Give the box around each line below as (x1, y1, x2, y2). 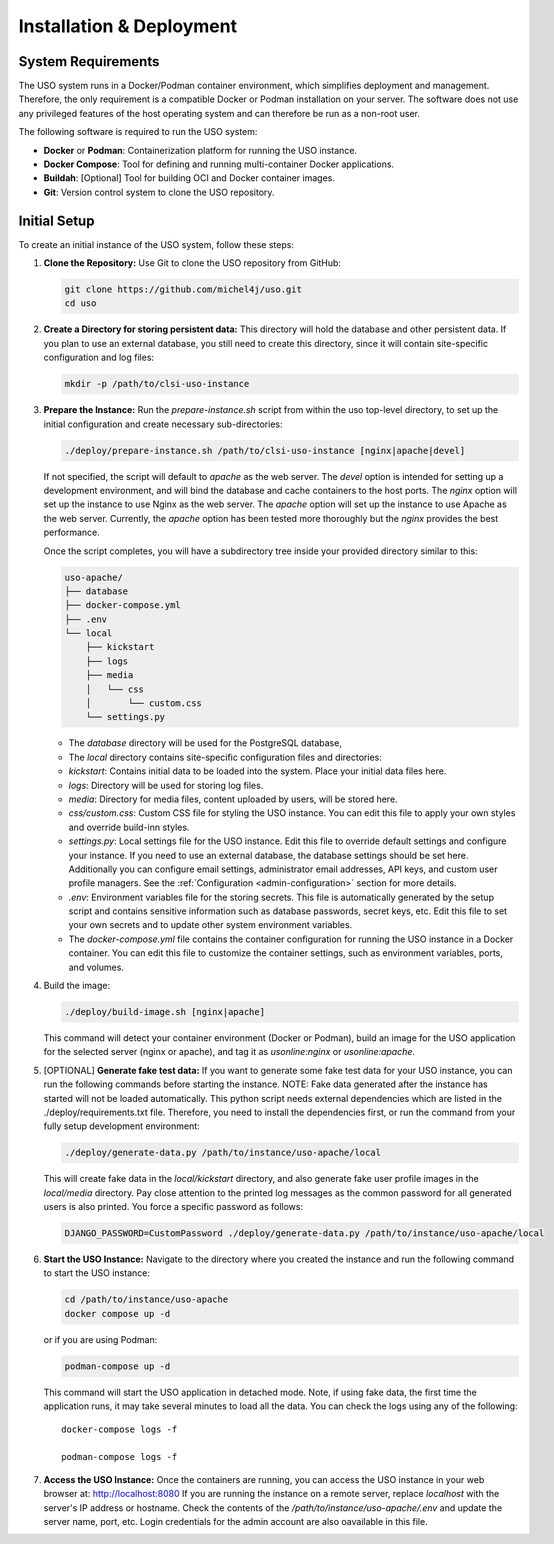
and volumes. (68, 961, 125, 973)
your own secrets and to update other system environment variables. (68, 919, 353, 931)
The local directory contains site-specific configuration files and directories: (68, 751, 382, 763)
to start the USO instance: (43, 1267, 150, 1279)
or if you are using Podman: (43, 1333, 158, 1345)
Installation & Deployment (18, 15, 238, 37)
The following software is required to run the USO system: (18, 126, 258, 138)
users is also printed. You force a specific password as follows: (43, 1201, 304, 1213)
